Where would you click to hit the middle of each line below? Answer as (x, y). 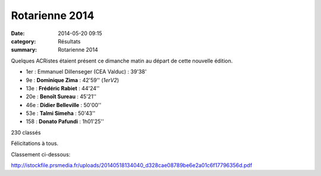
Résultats (69, 41)
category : (23, 41)
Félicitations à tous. (35, 143)
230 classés (26, 132)
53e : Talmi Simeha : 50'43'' (61, 114)
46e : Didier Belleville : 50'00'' (64, 105)
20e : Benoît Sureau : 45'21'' (61, 97)
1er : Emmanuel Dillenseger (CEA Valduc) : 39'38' (86, 72)
